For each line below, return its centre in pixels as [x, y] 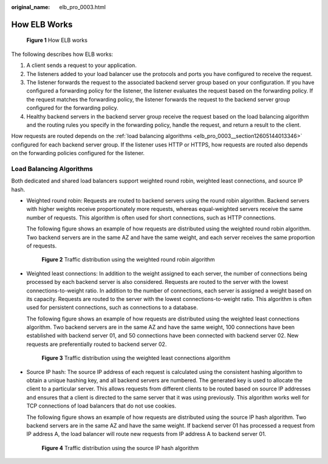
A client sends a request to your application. [81, 65]
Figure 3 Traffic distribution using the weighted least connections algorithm [136, 358]
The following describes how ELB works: [62, 54]
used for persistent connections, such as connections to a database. [112, 308]
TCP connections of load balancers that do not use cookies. [101, 406]
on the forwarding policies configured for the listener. [78, 153]
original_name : [31, 7]
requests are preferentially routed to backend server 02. [97, 344]
